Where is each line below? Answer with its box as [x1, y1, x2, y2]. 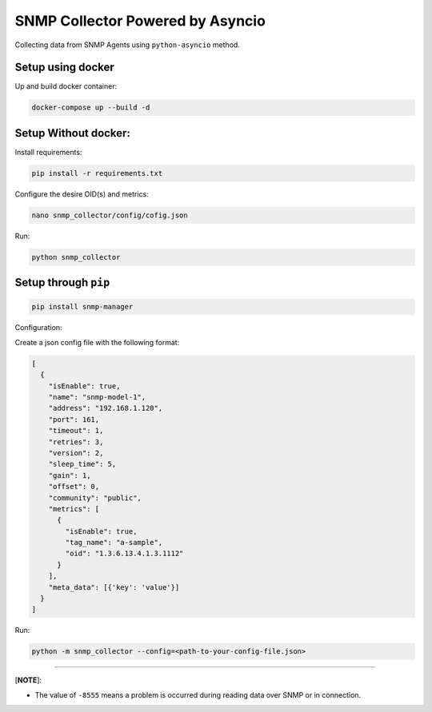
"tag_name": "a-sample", [65, 538, 163, 547]
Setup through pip [14, 276, 110, 289]
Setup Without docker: [14, 126, 131, 140]
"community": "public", [48, 493, 142, 503]
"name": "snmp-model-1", [48, 392, 146, 401]
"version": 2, [48, 448, 104, 457]
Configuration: [14, 323, 63, 332]
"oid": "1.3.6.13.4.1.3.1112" [65, 549, 184, 559]
